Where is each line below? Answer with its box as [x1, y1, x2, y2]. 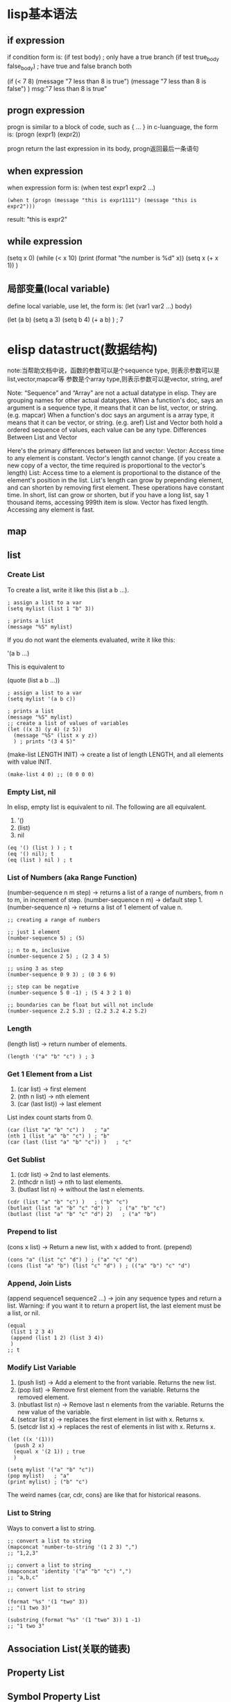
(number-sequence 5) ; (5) [7, 935, 85, 942]
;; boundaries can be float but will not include [7, 1001, 154, 1009]
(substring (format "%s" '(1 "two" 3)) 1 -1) [7, 1616, 141, 1624]
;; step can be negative [7, 983, 79, 990]
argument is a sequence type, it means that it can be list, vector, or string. [7, 403, 218, 412]
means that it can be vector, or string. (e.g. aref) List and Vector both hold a [7, 418, 223, 426]
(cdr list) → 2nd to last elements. [17, 1171, 111, 1179]
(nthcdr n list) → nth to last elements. [17, 1178, 123, 1186]
